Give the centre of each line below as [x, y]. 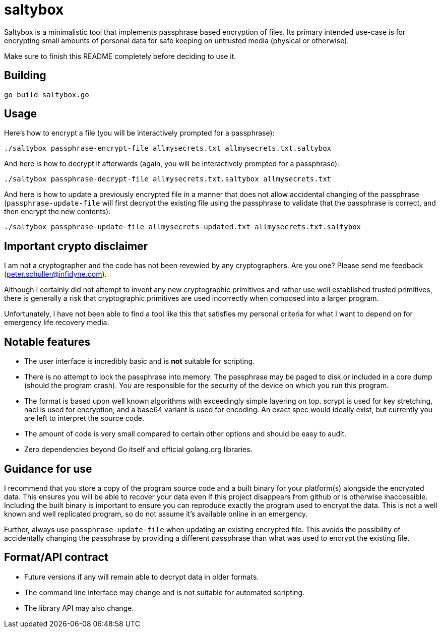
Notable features [47, 342]
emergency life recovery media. [57, 323]
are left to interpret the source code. [84, 418]
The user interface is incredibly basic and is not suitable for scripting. [140, 361]
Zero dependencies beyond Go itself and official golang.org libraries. [138, 450]
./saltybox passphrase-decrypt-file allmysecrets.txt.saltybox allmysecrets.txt [168, 179]
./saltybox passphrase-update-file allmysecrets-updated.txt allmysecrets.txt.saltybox [183, 227]
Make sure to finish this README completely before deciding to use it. [120, 56]
